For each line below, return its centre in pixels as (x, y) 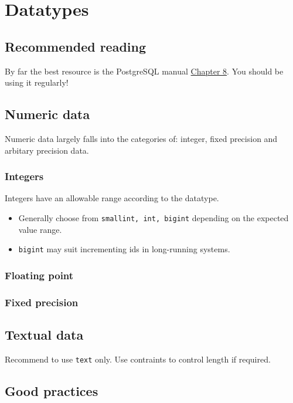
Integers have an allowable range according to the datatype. (112, 198)
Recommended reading (76, 46)
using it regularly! (37, 82)
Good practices (52, 390)
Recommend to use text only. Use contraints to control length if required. (138, 359)
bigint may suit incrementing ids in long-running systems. (124, 249)
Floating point (39, 275)
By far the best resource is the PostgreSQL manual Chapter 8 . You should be (144, 71)
